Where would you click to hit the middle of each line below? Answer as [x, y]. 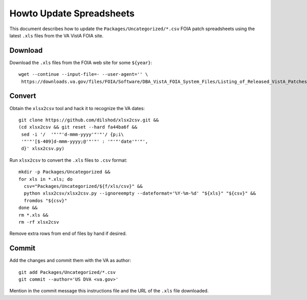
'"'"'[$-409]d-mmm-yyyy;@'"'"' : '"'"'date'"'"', [85, 142]
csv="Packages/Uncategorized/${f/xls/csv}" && [83, 186]
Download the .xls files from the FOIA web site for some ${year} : [81, 62]
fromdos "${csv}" [46, 200]
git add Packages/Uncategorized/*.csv [67, 272]
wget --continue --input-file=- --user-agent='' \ [83, 74]
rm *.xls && [34, 215]
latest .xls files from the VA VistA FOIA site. [57, 35]
